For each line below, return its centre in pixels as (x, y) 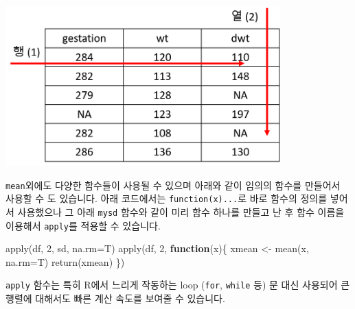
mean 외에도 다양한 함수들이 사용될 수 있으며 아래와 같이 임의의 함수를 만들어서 (173, 185)
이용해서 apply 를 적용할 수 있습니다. (83, 225)
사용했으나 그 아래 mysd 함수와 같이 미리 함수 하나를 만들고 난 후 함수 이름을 (181, 211)
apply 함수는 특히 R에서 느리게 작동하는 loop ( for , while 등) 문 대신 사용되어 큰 (178, 285)
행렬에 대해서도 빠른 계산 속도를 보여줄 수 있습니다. (115, 298)
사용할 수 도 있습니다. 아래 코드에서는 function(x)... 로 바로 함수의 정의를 (167, 198)
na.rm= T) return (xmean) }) (65, 261)
